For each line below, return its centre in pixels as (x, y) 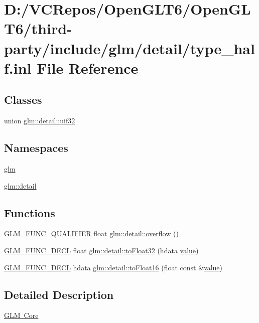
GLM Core (21, 315)
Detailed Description (59, 294)
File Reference (88, 67)
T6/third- (38, 28)
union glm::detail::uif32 (40, 121)
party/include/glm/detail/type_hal (129, 48)
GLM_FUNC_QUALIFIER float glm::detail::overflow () (91, 233)
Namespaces (36, 148)
